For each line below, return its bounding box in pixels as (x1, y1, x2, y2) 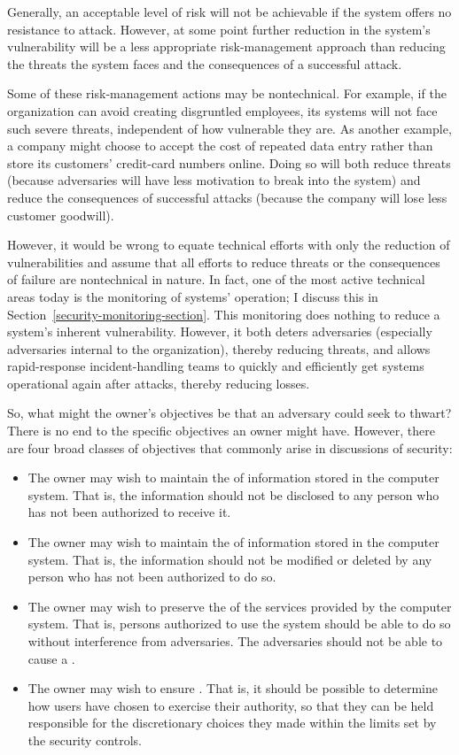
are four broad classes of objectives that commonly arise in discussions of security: (7, 438, 453, 457)
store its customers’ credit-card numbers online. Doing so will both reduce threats (7, 153, 451, 172)
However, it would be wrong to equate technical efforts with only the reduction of (7, 235, 450, 254)
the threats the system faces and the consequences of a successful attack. (7, 54, 402, 73)
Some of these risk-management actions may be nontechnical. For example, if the (7, 84, 447, 103)
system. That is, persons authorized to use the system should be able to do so (27, 614, 451, 633)
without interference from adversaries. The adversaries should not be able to (27, 632, 443, 650)
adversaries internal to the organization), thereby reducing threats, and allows (7, 339, 431, 358)
